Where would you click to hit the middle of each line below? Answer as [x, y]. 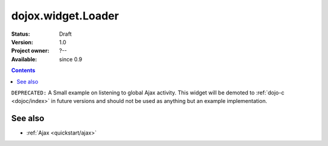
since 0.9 [71, 59]
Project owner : [30, 51]
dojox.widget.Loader [65, 16]
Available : [24, 59]
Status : [21, 34]
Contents [23, 70]
